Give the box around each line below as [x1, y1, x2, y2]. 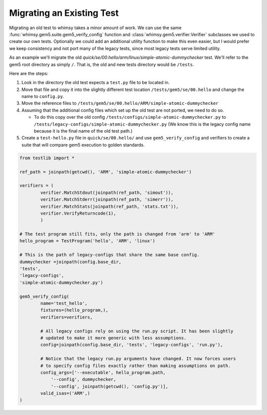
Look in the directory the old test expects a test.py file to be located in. [21, 80, 170, 86]
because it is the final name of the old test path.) [34, 128, 133, 134]
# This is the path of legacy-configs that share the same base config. [19, 252, 200, 258]
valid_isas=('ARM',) [40, 391, 90, 396]
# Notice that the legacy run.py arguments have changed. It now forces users [40, 356, 236, 362]
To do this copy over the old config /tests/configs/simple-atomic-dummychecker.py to [34, 114, 226, 120]
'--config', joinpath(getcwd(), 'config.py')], [50, 383, 169, 389]
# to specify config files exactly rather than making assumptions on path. [40, 363, 231, 369]
